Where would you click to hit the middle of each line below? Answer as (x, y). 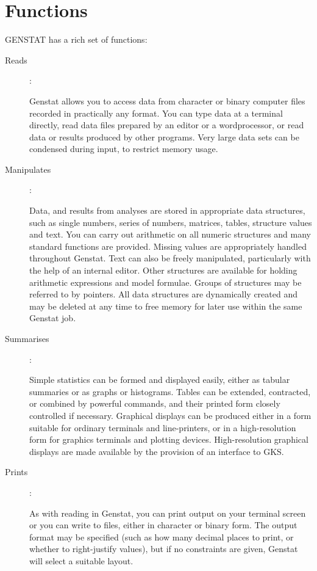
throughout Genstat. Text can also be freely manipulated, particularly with (170, 258)
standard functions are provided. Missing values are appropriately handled (168, 246)
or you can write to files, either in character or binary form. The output (163, 525)
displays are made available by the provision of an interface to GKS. (157, 451)
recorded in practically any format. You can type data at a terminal (156, 113)
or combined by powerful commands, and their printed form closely (155, 403)
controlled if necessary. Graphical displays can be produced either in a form (170, 415)
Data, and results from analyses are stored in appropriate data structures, (167, 210)
